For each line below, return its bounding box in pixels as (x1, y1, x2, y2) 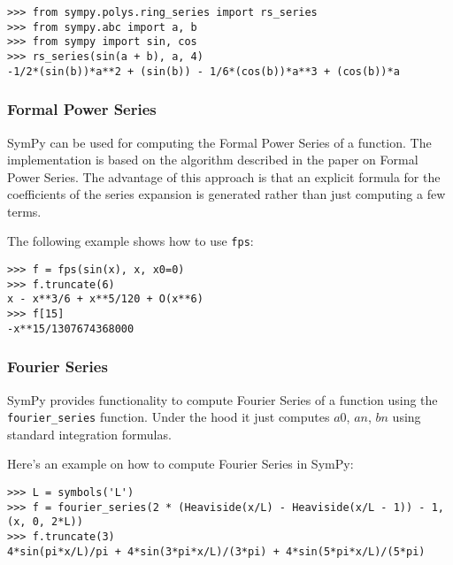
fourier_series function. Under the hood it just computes (7, 408, 330, 426)
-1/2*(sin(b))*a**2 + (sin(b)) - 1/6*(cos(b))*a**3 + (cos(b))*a (7, 65, 400, 78)
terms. (7, 202, 42, 220)
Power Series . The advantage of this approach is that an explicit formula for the (7, 167, 441, 186)
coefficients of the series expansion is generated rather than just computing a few (7, 185, 446, 203)
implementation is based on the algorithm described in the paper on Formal (7, 150, 418, 169)
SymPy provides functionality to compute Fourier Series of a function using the (7, 390, 438, 408)
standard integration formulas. (7, 424, 172, 443)
